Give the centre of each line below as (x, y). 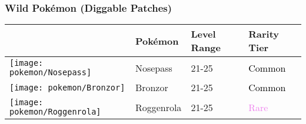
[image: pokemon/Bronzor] (67, 87)
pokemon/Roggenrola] (55, 112)
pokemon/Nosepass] (51, 73)
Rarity (264, 34)
